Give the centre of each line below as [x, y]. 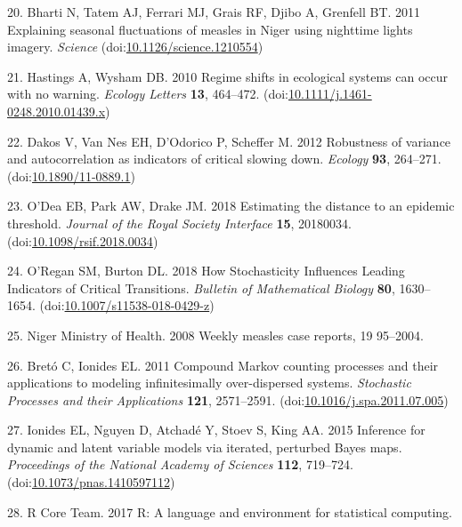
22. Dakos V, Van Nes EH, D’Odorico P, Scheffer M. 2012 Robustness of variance [229, 141]
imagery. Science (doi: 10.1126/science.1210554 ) [135, 47]
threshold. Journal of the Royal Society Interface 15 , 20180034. [180, 223]
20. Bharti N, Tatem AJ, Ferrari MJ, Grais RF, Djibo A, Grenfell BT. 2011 [214, 12]
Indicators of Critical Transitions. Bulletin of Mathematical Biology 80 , [201, 287]
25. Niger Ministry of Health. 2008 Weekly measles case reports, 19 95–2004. [215, 335]
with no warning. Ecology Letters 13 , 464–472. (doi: [148, 94]
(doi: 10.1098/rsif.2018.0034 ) [83, 240]
